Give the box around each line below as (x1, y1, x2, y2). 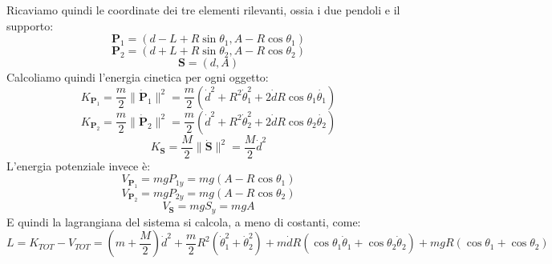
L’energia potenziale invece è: (6, 157, 151, 174)
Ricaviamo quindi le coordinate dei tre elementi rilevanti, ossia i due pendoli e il (6, 2, 400, 18)
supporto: (6, 17, 54, 34)
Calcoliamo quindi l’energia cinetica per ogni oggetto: (6, 69, 269, 86)
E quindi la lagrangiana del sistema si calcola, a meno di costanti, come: (6, 213, 361, 230)
